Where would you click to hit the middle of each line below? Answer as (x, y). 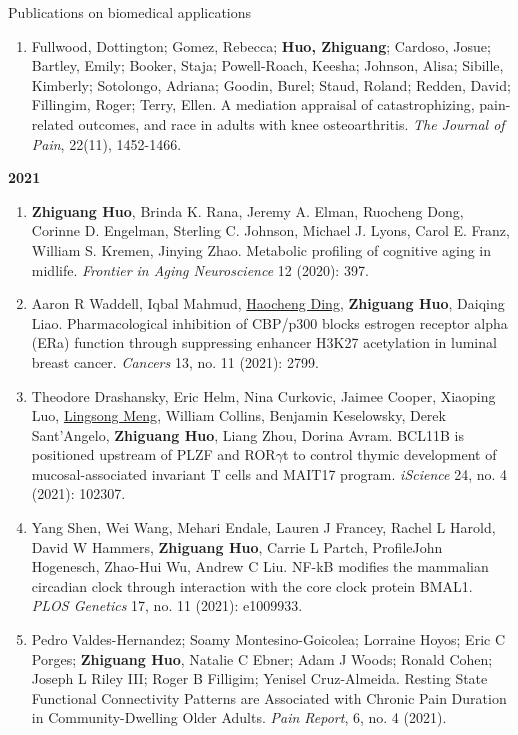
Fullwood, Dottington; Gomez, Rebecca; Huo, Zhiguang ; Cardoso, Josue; (261, 45)
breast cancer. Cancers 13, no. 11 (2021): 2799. (175, 361)
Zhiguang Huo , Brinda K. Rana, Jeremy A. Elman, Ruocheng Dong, (247, 210)
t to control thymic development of (389, 454)
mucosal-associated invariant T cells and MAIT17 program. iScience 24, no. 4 (269, 473)
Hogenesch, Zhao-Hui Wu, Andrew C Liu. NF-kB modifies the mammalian (260, 566)
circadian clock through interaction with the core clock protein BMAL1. (252, 585)
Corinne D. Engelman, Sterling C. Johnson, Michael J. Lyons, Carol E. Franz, (270, 230)
